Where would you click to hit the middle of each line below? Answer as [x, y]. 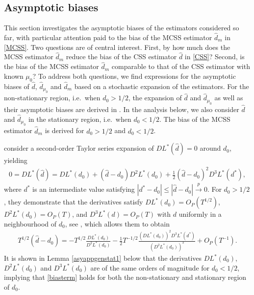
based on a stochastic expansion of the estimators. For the [162, 86]
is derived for [64, 130]
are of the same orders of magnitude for [150, 267]
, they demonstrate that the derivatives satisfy [74, 202]
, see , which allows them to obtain [117, 223]
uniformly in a [200, 214]
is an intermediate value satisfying [84, 189]
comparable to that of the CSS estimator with [181, 66]
